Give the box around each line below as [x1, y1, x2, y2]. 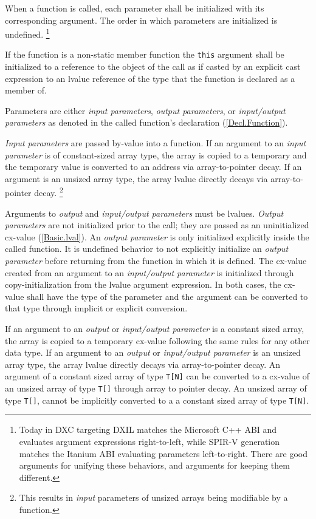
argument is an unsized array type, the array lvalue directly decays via [5, 172, 268, 185]
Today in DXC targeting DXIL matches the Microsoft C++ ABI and [19, 423, 277, 436]
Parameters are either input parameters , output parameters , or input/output [5, 104, 286, 117]
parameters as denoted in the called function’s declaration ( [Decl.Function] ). [5, 116, 288, 129]
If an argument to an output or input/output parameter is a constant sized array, [5, 322, 304, 335]
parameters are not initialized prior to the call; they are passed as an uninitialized [5, 219, 309, 231]
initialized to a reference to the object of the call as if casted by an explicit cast [5, 60, 301, 73]
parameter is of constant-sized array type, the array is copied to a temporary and [5, 148, 307, 161]
